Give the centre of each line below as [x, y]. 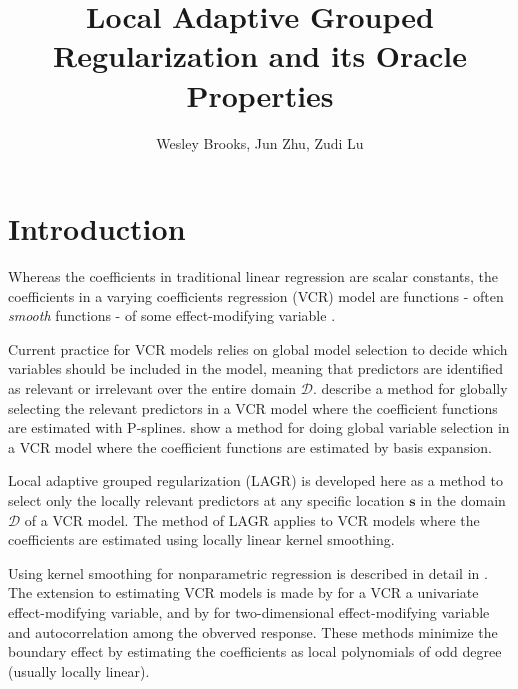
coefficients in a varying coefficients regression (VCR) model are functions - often [256, 295]
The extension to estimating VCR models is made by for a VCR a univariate [243, 592]
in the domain [463, 499]
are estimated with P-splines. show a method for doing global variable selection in [259, 427]
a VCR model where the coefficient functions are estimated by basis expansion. [250, 446]
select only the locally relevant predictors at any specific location [206, 499]
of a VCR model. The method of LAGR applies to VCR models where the [252, 519]
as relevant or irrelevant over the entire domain [152, 388]
